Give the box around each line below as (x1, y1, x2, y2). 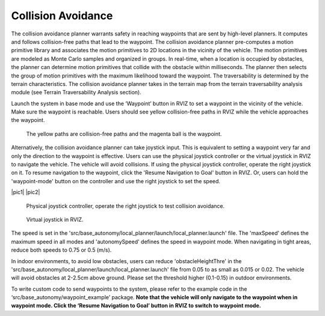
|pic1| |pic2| (11, 189, 40, 196)
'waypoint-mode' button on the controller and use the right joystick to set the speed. (11, 177, 221, 184)
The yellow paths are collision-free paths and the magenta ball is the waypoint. (26, 130, 222, 138)
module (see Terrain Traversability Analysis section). (11, 89, 141, 96)
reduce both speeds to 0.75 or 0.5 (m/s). (11, 246, 112, 254)
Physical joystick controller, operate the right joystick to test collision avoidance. (26, 202, 225, 210)
